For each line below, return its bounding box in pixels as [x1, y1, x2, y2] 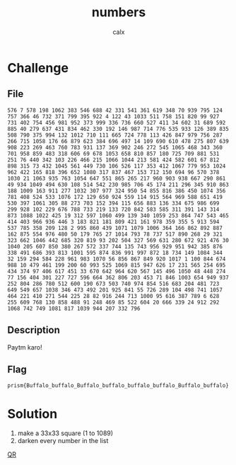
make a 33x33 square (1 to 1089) [17, 429, 114, 437]
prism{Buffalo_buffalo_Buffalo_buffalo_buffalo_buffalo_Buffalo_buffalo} [7, 382, 230, 389]
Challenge [7, 59, 69, 76]
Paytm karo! [7, 343, 42, 351]
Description [7, 324, 60, 336]
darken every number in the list [17, 437, 109, 445]
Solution [7, 406, 58, 422]
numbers [91, 4, 146, 21]
